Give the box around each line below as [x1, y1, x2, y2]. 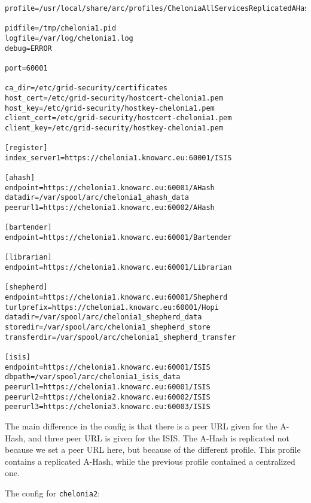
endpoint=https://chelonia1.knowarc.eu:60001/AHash [5, 183, 215, 192]
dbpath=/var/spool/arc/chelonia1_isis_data [5, 373, 181, 382]
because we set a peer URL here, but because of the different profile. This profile [5, 443, 301, 456]
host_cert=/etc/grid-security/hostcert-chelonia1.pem [5, 93, 224, 102]
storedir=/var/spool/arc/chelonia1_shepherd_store [5, 323, 211, 331]
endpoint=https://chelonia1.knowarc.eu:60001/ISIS [5, 362, 211, 371]
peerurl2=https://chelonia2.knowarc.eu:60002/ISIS [5, 392, 211, 401]
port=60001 [5, 63, 48, 72]
